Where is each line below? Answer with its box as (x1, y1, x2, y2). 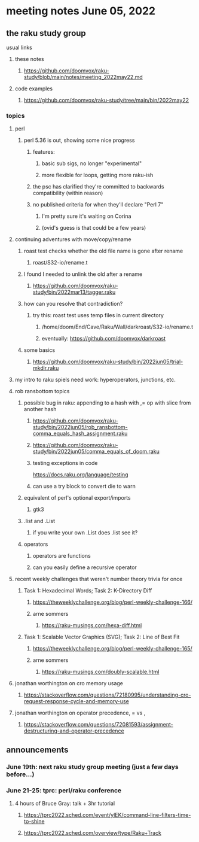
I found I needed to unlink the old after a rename (23, 270, 143, 278)
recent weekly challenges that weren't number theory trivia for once (14, 576, 183, 583)
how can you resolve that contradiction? (23, 300, 123, 308)
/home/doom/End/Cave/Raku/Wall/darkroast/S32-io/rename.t (41, 323, 194, 330)
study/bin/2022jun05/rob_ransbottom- (32, 424, 128, 431)
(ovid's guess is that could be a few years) (41, 224, 146, 232)
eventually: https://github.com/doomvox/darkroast (41, 335, 166, 342)
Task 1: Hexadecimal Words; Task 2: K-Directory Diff (23, 587, 152, 594)
